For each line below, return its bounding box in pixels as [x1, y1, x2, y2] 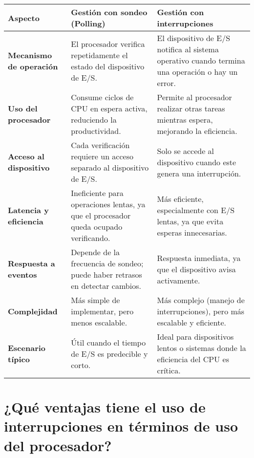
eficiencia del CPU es [157, 353, 229, 365]
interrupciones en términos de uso [4, 416, 238, 436]
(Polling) [71, 18, 106, 29]
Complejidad [8, 305, 58, 317]
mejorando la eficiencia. [157, 125, 237, 136]
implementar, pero [71, 305, 134, 317]
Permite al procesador [157, 91, 232, 103]
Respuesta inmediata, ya [157, 252, 241, 263]
